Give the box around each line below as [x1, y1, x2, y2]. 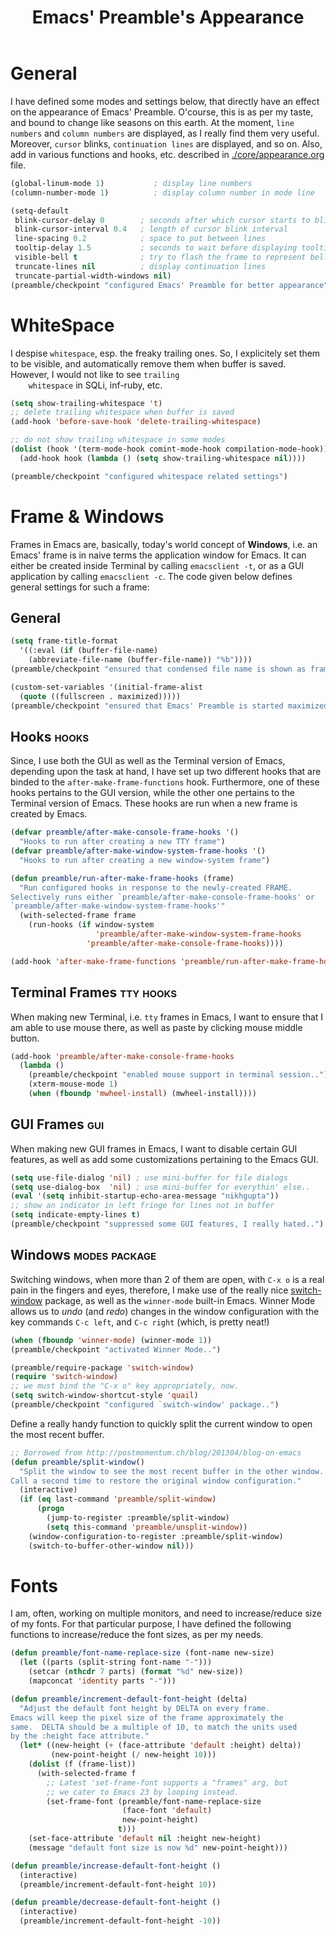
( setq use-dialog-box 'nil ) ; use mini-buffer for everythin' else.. [10, 1182, 311, 1192]
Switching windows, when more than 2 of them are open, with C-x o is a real [10, 1273, 325, 1285]
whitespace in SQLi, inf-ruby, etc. [28, 379, 163, 391]
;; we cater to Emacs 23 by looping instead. [46, 1787, 240, 1797]
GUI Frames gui [10, 1116, 105, 1133]
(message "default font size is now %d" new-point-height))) [28, 1842, 288, 1853]
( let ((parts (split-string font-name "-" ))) [19, 1657, 213, 1668]
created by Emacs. [10, 808, 88, 820]
